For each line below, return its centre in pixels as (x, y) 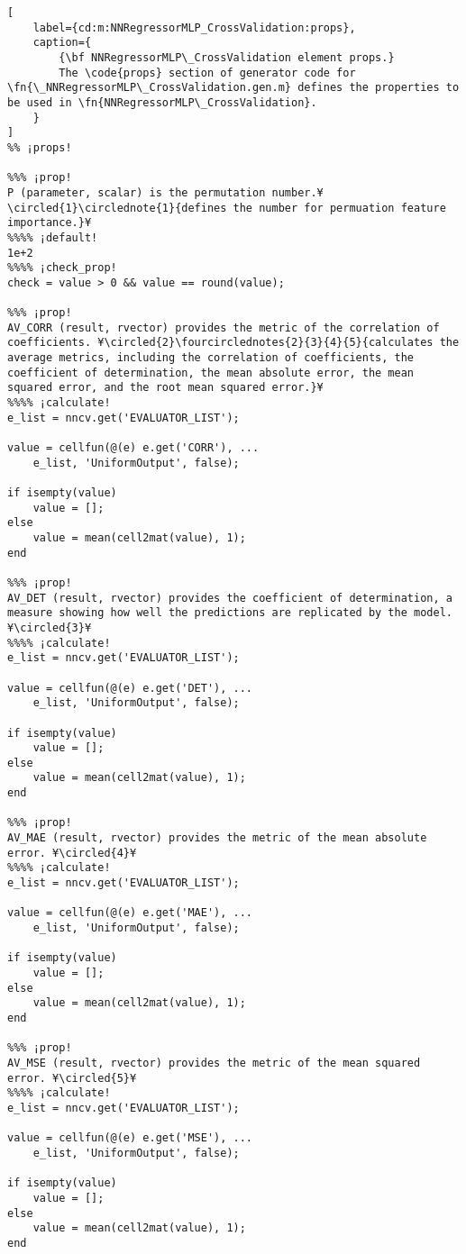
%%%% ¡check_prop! (62, 268)
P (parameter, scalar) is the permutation (137, 192)
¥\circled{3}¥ (50, 627)
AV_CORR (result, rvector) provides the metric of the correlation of (224, 327)
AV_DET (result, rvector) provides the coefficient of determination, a (230, 598)
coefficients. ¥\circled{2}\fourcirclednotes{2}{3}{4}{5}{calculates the (233, 343)
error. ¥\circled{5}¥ (72, 1078)
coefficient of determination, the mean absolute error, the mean (211, 373)
